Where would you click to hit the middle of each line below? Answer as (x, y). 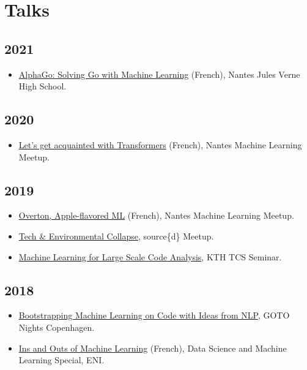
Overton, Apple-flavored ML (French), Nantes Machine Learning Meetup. (156, 215)
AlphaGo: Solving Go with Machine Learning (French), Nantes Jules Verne (159, 74)
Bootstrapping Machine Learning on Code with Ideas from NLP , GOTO (154, 315)
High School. (43, 86)
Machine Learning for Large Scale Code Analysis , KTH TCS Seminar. (150, 256)
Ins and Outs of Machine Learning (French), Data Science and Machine (153, 348)
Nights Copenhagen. (57, 327)
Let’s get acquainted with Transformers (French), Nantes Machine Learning (160, 144)
